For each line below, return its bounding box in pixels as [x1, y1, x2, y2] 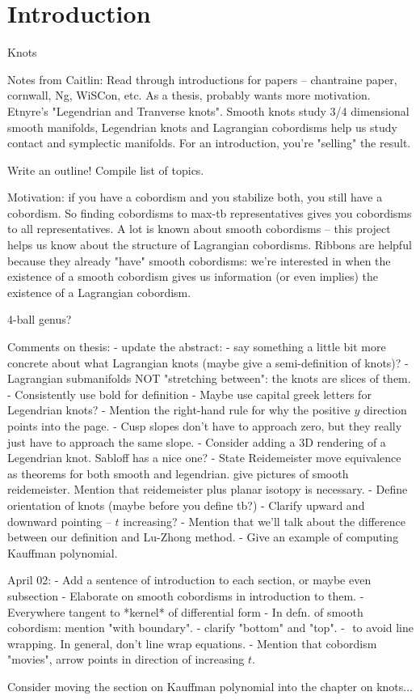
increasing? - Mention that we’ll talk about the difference [123, 512, 405, 529]
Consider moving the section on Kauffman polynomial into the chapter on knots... [7, 677, 413, 694]
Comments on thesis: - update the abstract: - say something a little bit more [7, 338, 386, 355]
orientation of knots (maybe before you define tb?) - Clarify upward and [7, 496, 365, 513]
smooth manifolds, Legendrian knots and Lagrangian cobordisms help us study [7, 118, 397, 135]
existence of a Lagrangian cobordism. [7, 283, 191, 300]
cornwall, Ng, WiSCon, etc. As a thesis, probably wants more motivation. [7, 87, 371, 104]
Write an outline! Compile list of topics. [7, 161, 204, 178]
